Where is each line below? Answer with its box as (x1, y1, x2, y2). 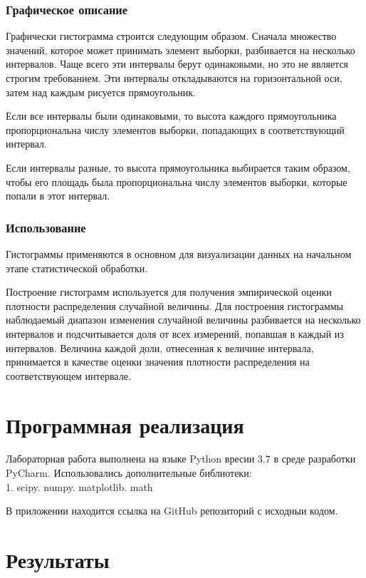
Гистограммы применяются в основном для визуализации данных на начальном (6, 246, 352, 261)
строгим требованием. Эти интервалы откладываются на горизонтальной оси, (6, 71, 343, 85)
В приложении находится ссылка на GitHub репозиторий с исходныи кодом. (6, 503, 338, 518)
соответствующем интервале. (6, 368, 131, 383)
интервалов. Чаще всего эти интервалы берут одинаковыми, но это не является (6, 56, 349, 71)
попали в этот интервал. (6, 188, 110, 203)
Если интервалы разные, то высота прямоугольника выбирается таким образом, (6, 160, 350, 175)
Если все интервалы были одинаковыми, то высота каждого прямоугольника (6, 108, 337, 123)
